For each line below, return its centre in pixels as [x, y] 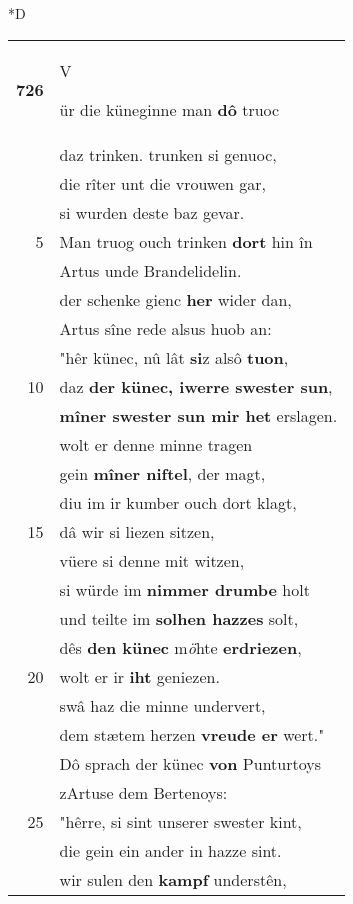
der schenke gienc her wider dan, [175, 299]
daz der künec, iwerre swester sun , [196, 386]
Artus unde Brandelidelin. [150, 270]
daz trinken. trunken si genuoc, [168, 154]
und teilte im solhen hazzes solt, [179, 618]
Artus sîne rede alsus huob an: [165, 328]
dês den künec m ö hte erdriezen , [180, 647]
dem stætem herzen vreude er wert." [192, 734]
